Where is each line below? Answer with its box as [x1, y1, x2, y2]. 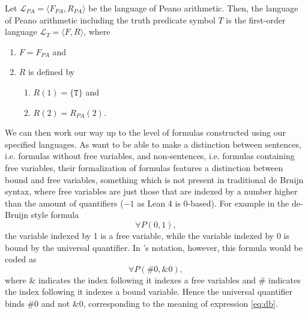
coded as [5, 253, 37, 265]
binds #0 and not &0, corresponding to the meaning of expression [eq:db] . [5, 297, 278, 309]
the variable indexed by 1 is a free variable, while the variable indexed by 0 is [5, 229, 289, 241]
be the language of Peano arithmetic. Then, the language [88, 2, 298, 14]
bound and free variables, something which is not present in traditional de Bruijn [5, 173, 304, 186]
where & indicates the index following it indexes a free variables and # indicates [5, 273, 301, 286]
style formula [31, 208, 79, 221]
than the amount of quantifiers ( [5, 196, 124, 209]
